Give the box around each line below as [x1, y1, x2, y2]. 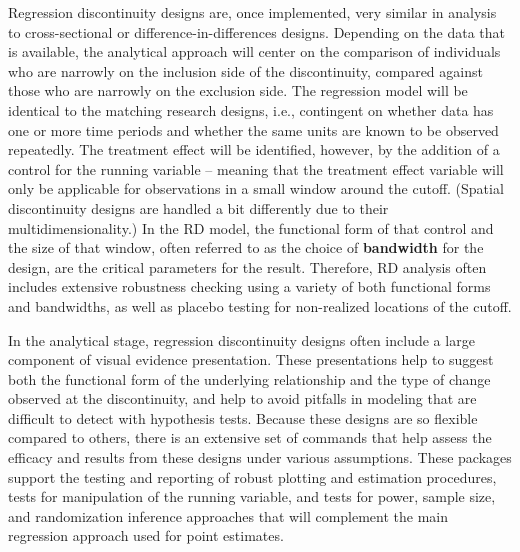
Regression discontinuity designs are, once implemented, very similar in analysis [8, 2, 497, 22]
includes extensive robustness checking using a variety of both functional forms [8, 276, 491, 297]
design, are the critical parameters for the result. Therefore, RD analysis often [8, 256, 487, 277]
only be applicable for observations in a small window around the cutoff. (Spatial [8, 178, 504, 199]
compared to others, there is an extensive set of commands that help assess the [8, 427, 492, 448]
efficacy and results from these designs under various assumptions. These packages [8, 447, 512, 468]
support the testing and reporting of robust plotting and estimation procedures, [8, 466, 497, 487]
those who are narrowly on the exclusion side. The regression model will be [8, 80, 468, 101]
